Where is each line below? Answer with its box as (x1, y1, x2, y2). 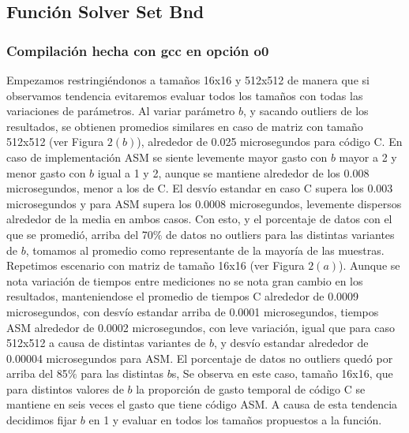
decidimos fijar (6, 412, 77, 428)
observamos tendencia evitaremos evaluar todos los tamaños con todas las (6, 87, 363, 103)
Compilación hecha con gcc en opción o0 (6, 40, 269, 60)
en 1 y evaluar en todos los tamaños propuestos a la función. (88, 412, 382, 428)
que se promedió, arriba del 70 (6, 226, 153, 242)
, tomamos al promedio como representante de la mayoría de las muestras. (25, 241, 385, 258)
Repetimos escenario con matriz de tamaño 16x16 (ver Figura (6, 257, 305, 274)
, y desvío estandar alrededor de (214, 334, 369, 351)
